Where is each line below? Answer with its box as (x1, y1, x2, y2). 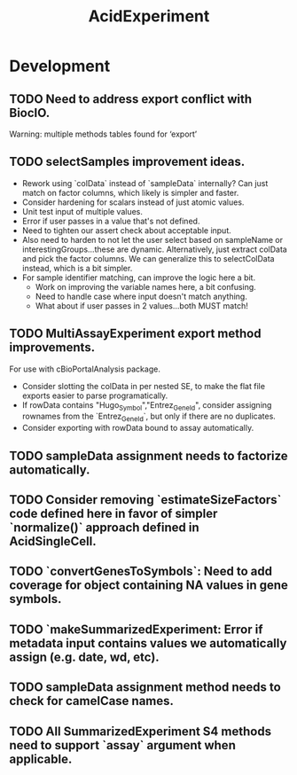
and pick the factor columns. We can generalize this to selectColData (21, 253, 275, 263)
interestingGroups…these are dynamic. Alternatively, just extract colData (21, 244, 288, 254)
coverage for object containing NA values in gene (9, 578, 288, 593)
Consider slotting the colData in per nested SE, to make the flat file (21, 380, 266, 391)
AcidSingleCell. (9, 534, 97, 549)
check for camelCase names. (9, 693, 175, 708)
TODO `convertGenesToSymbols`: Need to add (9, 564, 273, 579)
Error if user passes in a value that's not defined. (21, 215, 200, 226)
